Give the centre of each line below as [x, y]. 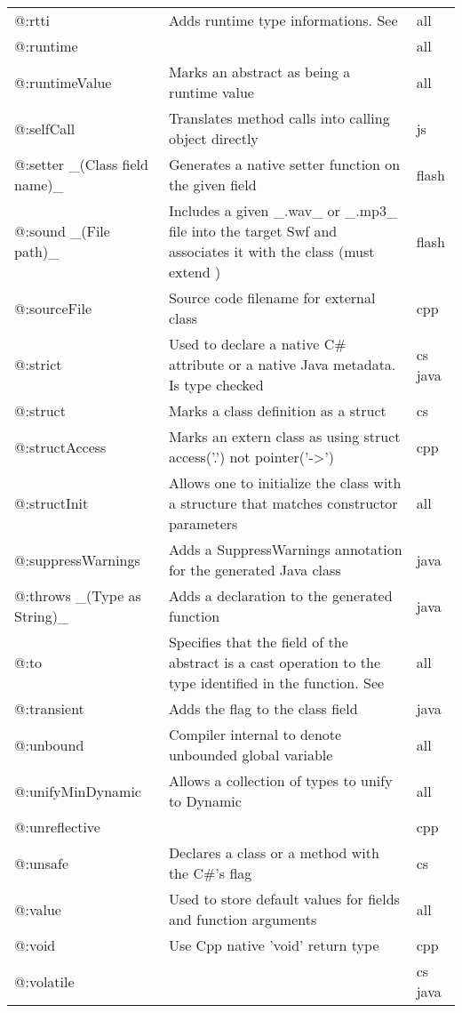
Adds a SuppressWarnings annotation [285, 549]
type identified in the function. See [276, 683]
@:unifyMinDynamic [78, 791]
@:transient [49, 708]
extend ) [195, 272]
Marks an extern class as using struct [284, 436]
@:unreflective [57, 827]
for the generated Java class [255, 570]
